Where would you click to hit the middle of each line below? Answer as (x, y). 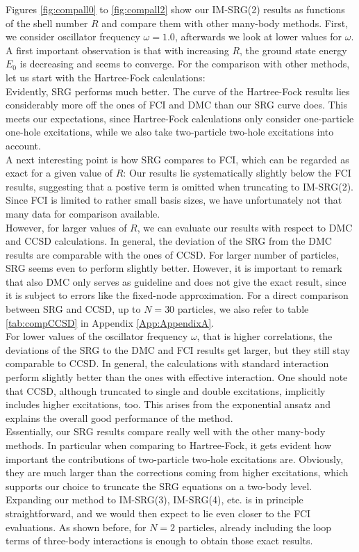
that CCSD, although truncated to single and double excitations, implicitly (166, 390)
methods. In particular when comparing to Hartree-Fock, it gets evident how (169, 445)
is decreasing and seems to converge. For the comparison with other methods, (185, 64)
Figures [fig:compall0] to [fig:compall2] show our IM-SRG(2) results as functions (175, 9)
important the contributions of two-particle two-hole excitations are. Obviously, (175, 458)
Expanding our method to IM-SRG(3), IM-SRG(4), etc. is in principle (155, 500)
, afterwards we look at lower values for (258, 36)
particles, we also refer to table (243, 309)
